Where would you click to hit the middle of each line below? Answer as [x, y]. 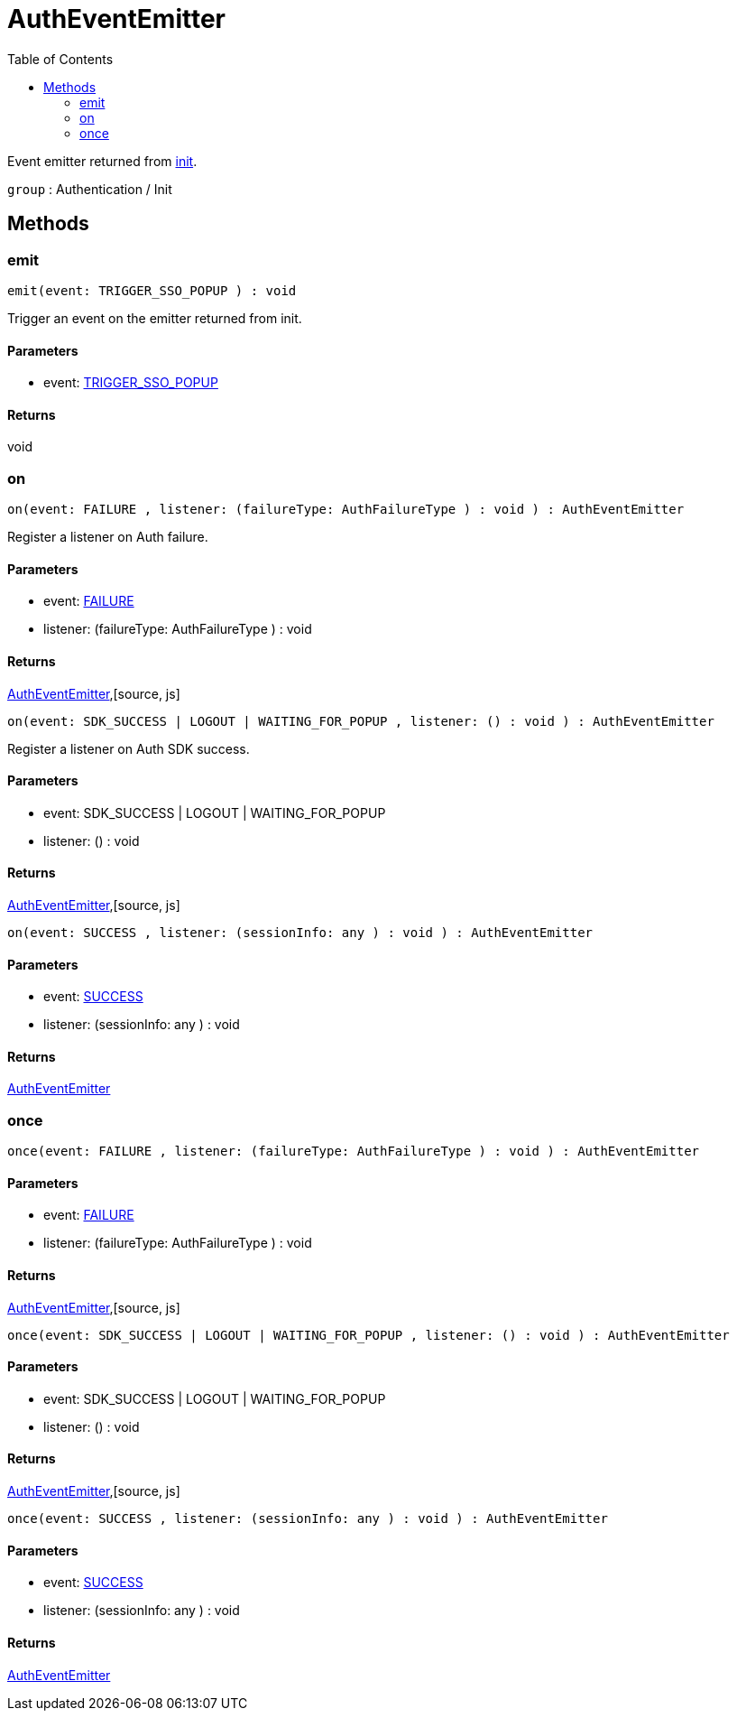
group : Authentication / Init [90, 189]
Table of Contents [60, 59]
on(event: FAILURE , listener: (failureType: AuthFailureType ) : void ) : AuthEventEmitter [346, 510]
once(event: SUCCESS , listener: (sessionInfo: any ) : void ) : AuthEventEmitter [308, 1519]
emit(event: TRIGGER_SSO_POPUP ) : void [152, 290]
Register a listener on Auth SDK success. [129, 748]
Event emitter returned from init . [102, 161]
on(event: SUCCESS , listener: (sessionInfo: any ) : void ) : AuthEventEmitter [300, 933]
